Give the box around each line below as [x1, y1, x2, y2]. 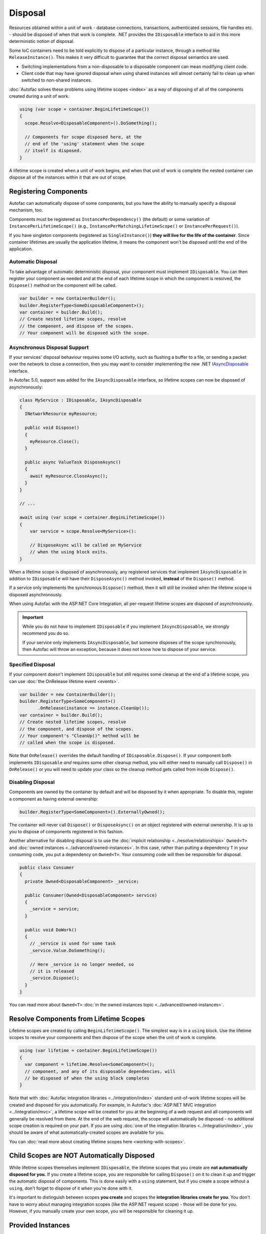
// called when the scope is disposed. [19, 740, 116, 745]
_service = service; [30, 906, 80, 912]
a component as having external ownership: [9, 796, 99, 802]
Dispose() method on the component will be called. [9, 282, 117, 288]
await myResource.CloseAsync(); [30, 473, 108, 479]
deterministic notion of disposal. [9, 39, 75, 44]
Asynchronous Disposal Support [9, 344, 89, 350]
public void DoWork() [25, 927, 77, 932]
